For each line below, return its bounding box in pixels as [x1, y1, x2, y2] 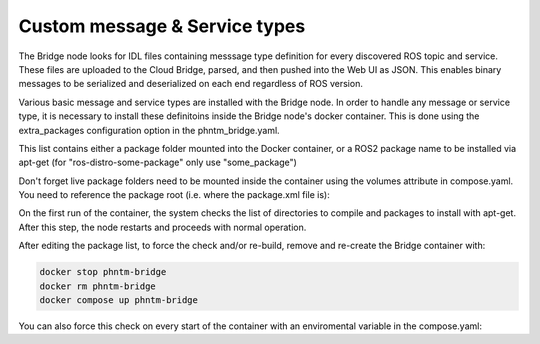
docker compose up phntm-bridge [39, 295, 199, 305]
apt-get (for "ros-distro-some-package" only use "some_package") [18, 156, 297, 169]
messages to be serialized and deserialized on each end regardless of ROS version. [18, 78, 364, 90]
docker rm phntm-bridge [39, 280, 157, 292]
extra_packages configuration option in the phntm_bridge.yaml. [18, 124, 280, 136]
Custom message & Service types [18, 15, 306, 37]
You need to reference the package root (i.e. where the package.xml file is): [18, 189, 330, 201]
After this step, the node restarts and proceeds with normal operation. [18, 221, 307, 233]
